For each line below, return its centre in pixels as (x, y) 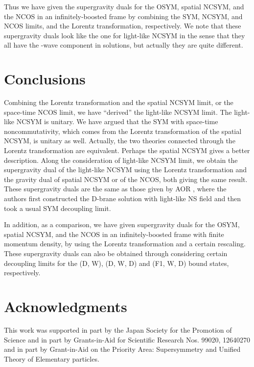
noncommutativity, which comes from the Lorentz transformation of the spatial (123, 131)
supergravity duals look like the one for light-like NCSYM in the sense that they (125, 35)
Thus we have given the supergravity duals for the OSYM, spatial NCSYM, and (124, 6)
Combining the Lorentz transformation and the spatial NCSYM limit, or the (119, 102)
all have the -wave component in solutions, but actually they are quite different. (124, 45)
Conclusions (45, 79)
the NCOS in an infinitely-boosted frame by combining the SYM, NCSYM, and (123, 16)
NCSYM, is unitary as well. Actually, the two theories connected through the (120, 141)
